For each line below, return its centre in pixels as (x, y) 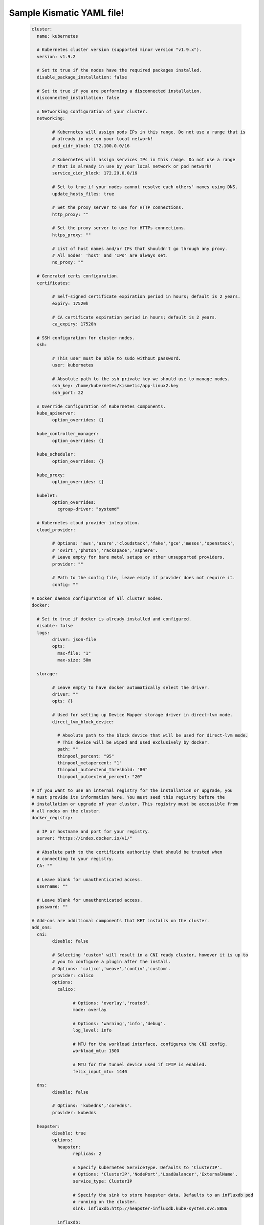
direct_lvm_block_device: (83, 722)
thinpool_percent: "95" (86, 756)
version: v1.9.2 (56, 57)
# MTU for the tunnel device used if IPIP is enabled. (140, 1065)
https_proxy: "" (72, 235)
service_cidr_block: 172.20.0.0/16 (95, 173)
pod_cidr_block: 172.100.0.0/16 (91, 146)
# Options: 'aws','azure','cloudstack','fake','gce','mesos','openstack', (144, 543)
